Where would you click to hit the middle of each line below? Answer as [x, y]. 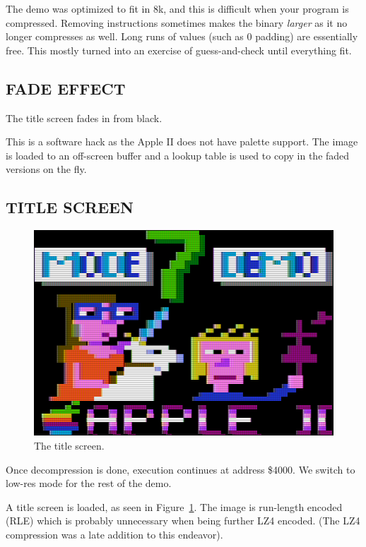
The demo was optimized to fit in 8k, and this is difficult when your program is [177, 8]
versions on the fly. [46, 169]
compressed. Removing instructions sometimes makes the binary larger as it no [177, 22]
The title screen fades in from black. [84, 118]
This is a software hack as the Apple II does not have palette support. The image [182, 142]
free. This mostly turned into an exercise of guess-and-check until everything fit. [179, 50]
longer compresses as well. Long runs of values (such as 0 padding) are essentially [182, 36]
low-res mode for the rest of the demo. [89, 483]
